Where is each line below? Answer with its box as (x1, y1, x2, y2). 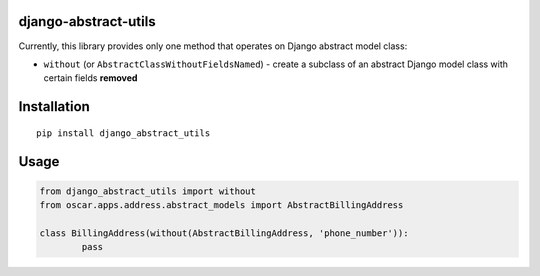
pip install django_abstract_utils (36, 127, 211, 139)
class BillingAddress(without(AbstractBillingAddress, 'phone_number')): (39, 227, 409, 239)
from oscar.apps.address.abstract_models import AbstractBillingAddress (39, 200, 404, 211)
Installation (18, 98, 90, 115)
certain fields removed (43, 72, 138, 84)
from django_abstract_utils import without (39, 185, 257, 197)
